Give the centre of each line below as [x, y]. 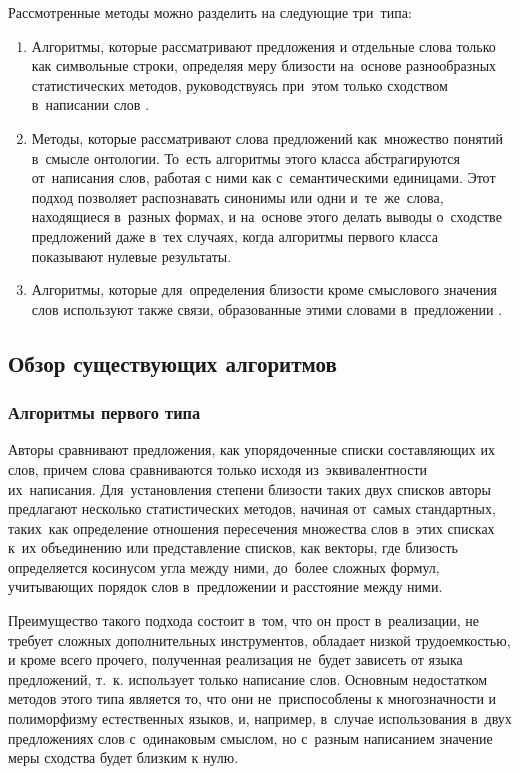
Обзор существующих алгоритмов [172, 362]
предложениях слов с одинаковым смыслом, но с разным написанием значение [250, 737]
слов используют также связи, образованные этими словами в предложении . [267, 308]
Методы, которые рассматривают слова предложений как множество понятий [267, 137]
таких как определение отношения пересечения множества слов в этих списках [251, 527]
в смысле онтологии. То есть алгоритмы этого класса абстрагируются [245, 157]
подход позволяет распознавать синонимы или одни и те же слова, [237, 196]
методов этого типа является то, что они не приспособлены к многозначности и [252, 698]
